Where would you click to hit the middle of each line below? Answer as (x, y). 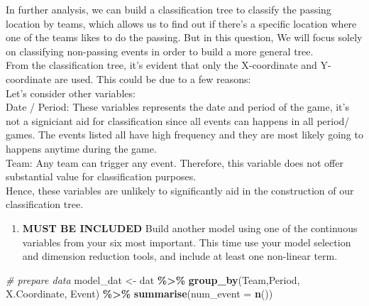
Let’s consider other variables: (71, 93)
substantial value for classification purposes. (101, 176)
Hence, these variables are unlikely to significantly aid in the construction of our (180, 190)
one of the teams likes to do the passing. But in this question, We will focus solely (184, 37)
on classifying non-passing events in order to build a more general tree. (160, 51)
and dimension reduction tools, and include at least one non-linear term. (180, 256)
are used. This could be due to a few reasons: (153, 78)
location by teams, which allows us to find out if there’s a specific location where (181, 23)
